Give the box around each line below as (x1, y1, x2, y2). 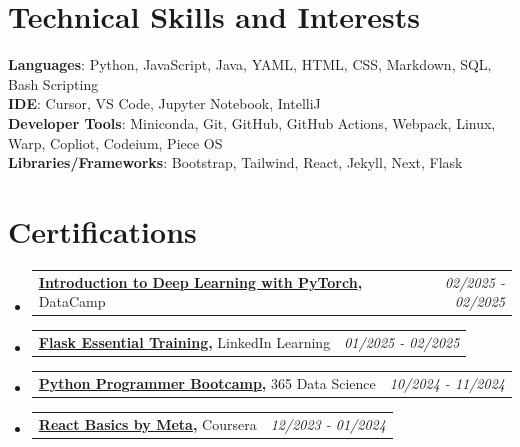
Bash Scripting (8, 73, 99, 94)
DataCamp (38, 291, 106, 312)
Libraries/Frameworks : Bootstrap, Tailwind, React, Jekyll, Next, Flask (8, 152, 463, 173)
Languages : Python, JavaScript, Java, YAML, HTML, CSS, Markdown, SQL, (8, 54, 492, 75)
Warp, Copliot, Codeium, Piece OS (8, 132, 223, 153)
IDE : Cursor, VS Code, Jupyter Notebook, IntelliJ (8, 93, 321, 114)
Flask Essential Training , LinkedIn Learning (38, 332, 331, 352)
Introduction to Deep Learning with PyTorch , (38, 271, 363, 292)
